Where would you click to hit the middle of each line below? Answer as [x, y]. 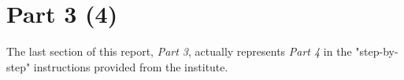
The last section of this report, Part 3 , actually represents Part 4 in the [179, 51]
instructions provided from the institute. [131, 66]
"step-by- [377, 51]
